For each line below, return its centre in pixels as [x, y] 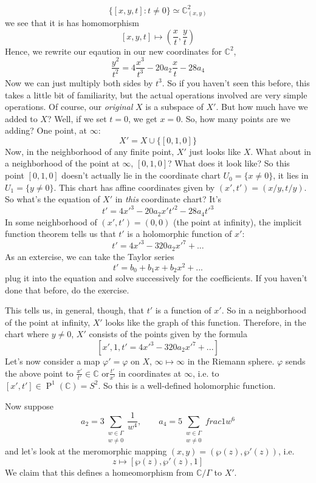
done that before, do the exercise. [67, 289]
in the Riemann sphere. [231, 361]
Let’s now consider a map [53, 361]
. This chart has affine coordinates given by [134, 187]
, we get [143, 118]
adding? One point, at [46, 130]
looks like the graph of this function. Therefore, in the [206, 322]
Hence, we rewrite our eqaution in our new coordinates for [113, 51]
